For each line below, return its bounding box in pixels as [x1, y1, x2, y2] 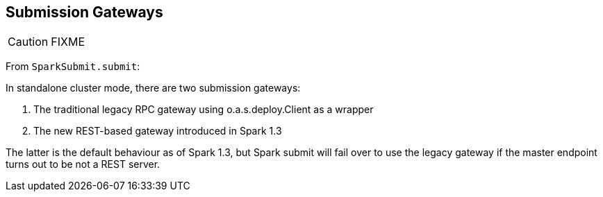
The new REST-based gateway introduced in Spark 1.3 [33, 125, 282, 137]
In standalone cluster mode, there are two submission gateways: [6, 82, 301, 94]
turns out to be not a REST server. [6, 158, 160, 171]
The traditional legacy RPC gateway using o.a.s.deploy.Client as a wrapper [33, 103, 374, 116]
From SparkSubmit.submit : [6, 60, 140, 73]
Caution [8, 35, 49, 49]
